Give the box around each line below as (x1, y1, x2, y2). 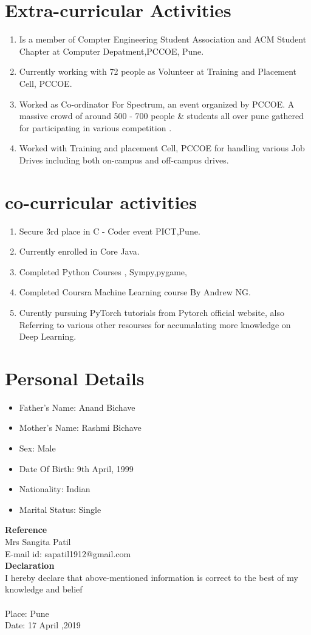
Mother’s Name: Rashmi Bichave (19, 421, 142, 434)
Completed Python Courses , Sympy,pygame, (19, 265, 187, 278)
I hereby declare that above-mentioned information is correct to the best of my (5, 571, 298, 583)
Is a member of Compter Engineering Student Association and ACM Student (19, 33, 307, 46)
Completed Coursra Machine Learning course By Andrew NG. (19, 286, 251, 298)
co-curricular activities (5, 189, 197, 214)
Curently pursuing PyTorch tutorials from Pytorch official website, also (19, 306, 284, 318)
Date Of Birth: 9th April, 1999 (19, 462, 134, 475)
